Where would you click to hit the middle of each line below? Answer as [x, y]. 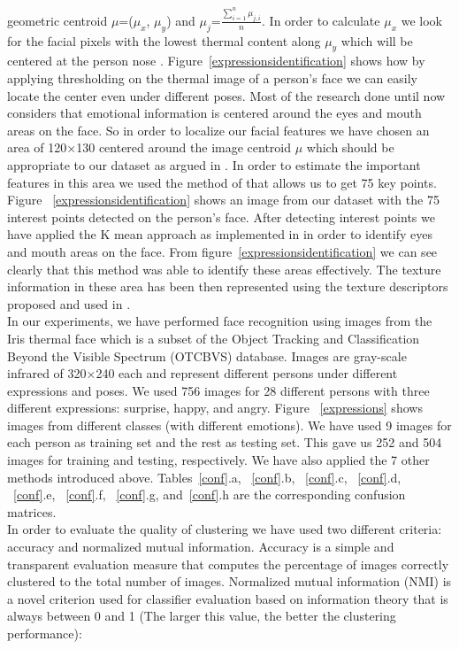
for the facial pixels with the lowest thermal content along [164, 40]
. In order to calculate [321, 20]
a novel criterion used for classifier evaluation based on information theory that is [228, 598]
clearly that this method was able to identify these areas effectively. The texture [224, 269]
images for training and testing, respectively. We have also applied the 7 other [218, 460]
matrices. [32, 511]
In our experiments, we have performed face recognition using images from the [220, 321]
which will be [377, 40]
